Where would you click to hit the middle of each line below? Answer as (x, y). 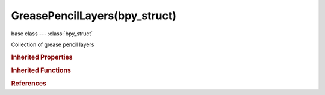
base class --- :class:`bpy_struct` (52, 34)
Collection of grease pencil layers (53, 44)
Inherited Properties (42, 57)
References (29, 84)
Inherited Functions (41, 70)
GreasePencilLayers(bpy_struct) (94, 16)
